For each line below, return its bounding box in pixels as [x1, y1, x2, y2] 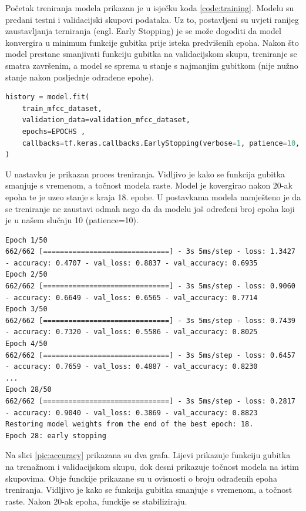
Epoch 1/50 [5, 236, 48, 244]
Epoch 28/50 [5, 385, 52, 394]
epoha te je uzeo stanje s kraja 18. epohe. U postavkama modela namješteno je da [5, 190, 301, 203]
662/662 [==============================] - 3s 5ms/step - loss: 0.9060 [5, 282, 295, 291]
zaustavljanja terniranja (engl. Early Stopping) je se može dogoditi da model [5, 25, 281, 37]
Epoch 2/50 [5, 270, 48, 279]
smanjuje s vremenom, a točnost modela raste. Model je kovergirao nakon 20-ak [5, 179, 292, 191]
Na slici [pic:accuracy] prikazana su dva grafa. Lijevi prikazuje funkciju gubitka [5, 449, 291, 461]
